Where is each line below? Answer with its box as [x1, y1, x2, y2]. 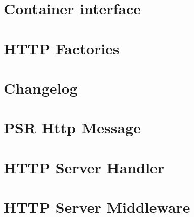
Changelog [4, 77, 78, 98]
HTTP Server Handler [4, 157, 165, 177]
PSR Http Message [4, 117, 141, 138]
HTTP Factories [4, 38, 120, 58]
